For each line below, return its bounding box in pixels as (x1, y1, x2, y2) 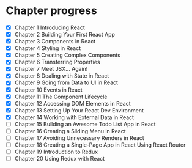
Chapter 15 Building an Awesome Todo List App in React (14, 120, 157, 128)
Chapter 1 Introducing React (14, 24, 85, 31)
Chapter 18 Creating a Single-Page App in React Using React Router (14, 141, 186, 148)
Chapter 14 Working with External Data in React (14, 114, 135, 121)
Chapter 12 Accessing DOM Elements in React (14, 100, 131, 107)
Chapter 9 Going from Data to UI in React (14, 79, 119, 86)
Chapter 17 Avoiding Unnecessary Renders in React (14, 134, 144, 141)
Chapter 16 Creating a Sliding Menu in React (14, 127, 126, 134)
